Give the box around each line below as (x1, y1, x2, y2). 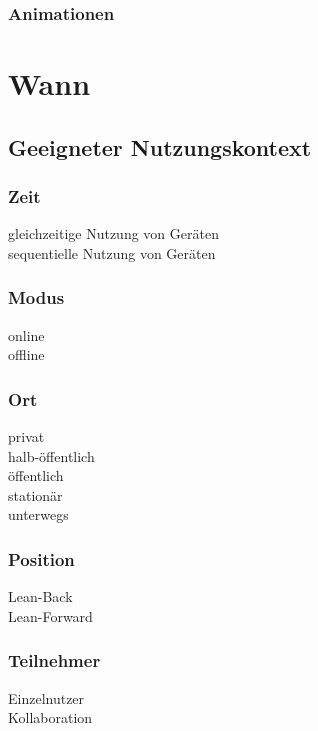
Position (8, 546, 75, 571)
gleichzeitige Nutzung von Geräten (8, 223, 219, 244)
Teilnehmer (8, 648, 101, 673)
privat (8, 426, 45, 447)
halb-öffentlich (8, 445, 95, 466)
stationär (8, 484, 63, 505)
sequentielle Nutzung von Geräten (8, 242, 216, 263)
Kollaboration (8, 707, 93, 728)
